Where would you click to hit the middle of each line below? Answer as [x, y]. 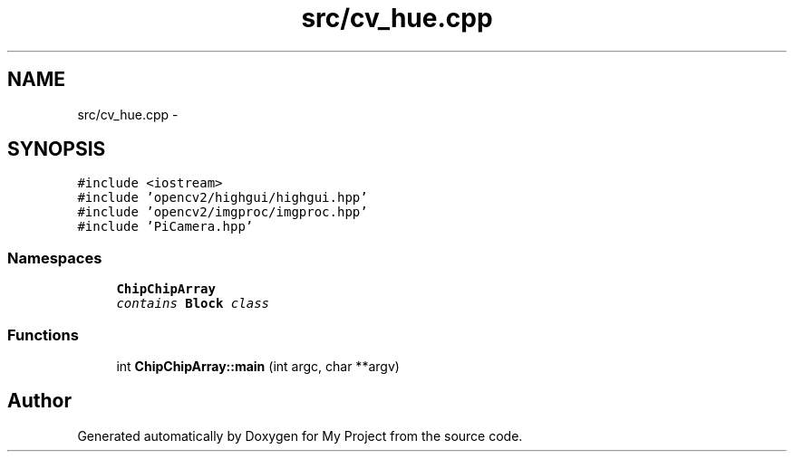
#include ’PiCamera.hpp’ [165, 227]
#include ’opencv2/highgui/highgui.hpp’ [223, 198]
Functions [43, 335]
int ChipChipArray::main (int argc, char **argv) [258, 366]
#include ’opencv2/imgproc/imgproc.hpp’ [223, 212]
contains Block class [193, 304]
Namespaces [55, 258]
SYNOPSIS [57, 149]
